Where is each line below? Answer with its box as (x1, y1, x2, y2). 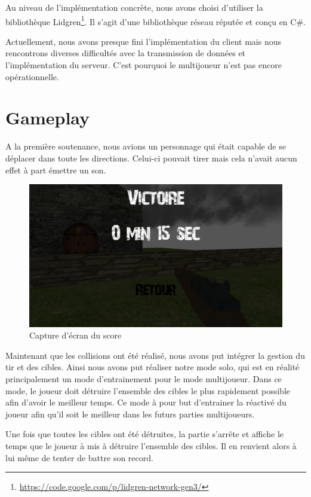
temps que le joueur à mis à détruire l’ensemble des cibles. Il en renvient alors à (5, 439, 297, 452)
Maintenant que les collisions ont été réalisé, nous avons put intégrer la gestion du (5, 349, 305, 361)
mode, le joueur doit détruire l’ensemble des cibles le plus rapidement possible (5, 384, 290, 397)
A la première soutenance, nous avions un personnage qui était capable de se (5, 140, 286, 153)
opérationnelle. (5, 70, 59, 83)
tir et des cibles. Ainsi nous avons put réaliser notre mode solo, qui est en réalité (5, 361, 300, 373)
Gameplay (5, 105, 90, 130)
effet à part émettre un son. (5, 163, 106, 176)
